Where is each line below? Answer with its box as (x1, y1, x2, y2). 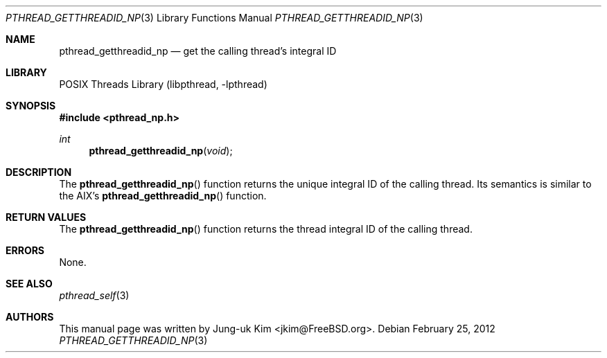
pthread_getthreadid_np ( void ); (89, 145, 233, 156)
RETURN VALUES (6, 211, 87, 223)
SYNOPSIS (6, 100, 56, 111)
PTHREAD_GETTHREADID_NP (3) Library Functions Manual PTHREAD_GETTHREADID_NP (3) (6, 12, 423, 24)
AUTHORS (6, 311, 54, 323)
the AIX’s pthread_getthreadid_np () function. (59, 190, 267, 202)
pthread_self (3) (59, 289, 130, 301)
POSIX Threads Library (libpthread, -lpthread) (59, 78, 267, 90)
